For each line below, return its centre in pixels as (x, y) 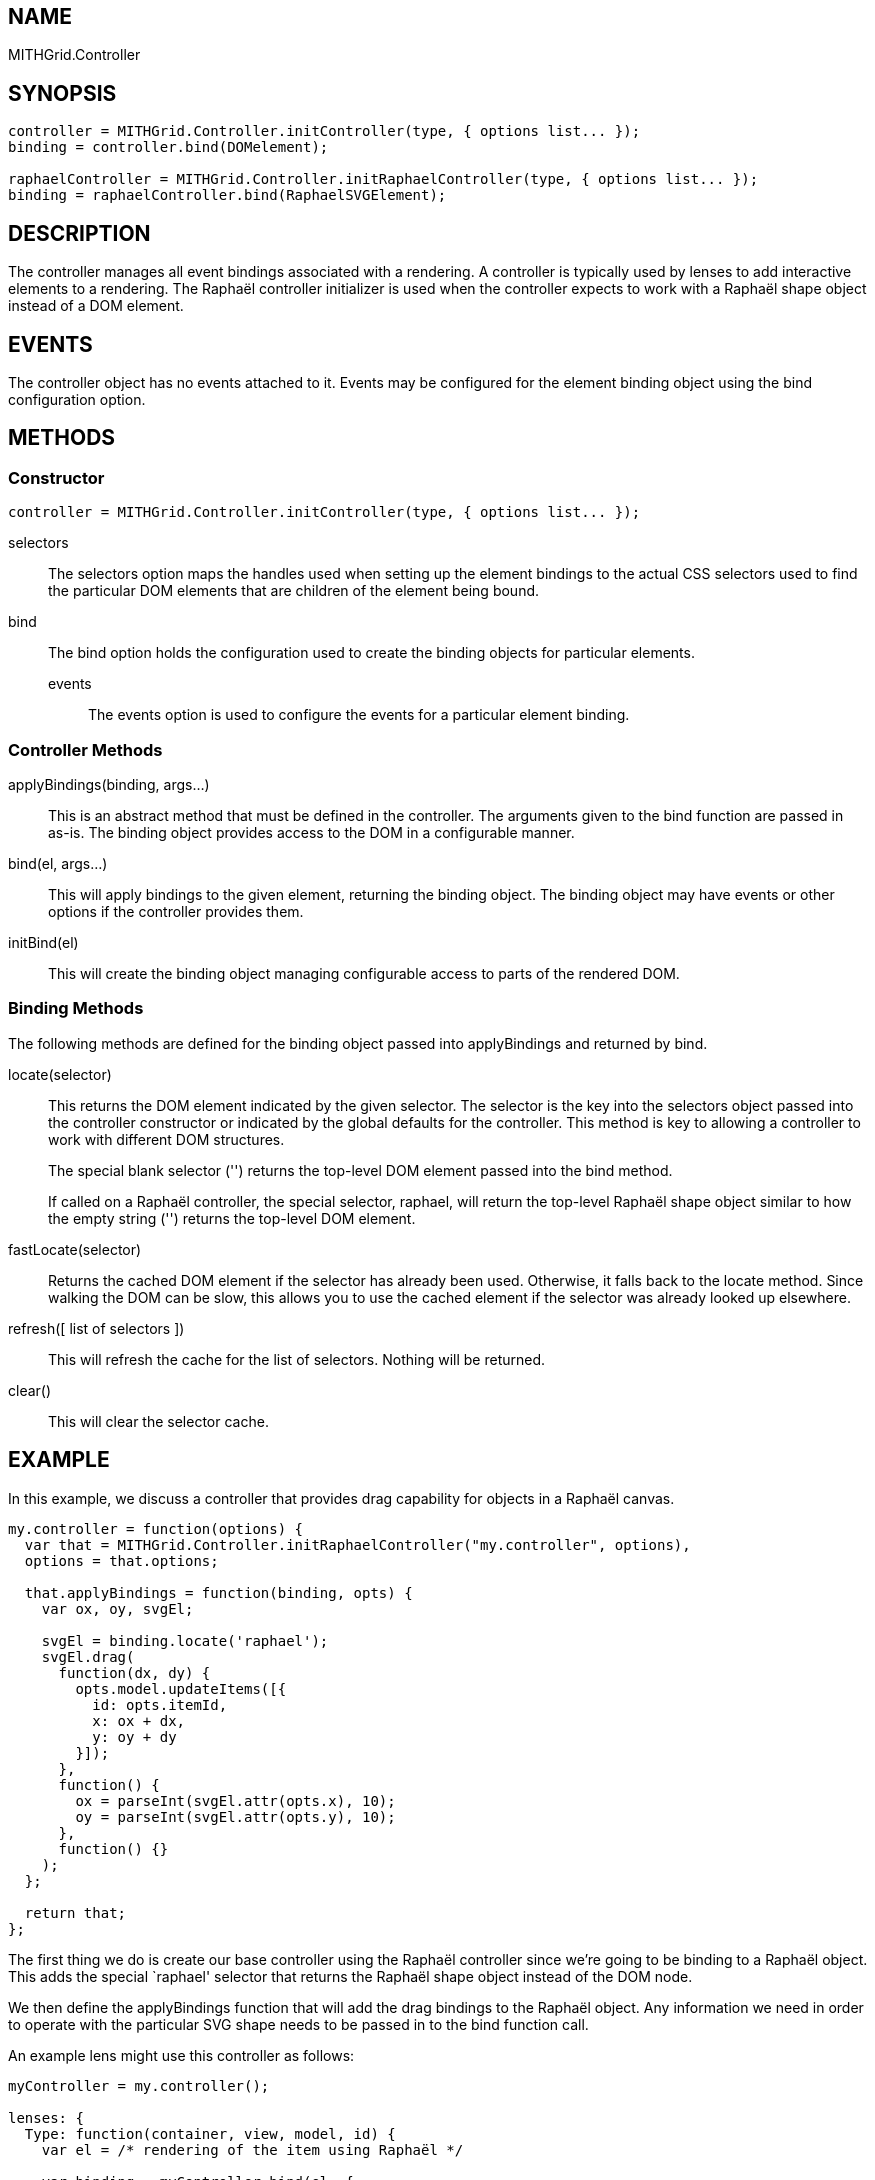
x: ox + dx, (139, 1720)
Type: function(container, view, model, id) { (210, 2133)
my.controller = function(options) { (156, 1528)
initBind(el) (43, 942)
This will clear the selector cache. (158, 1421)
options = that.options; (121, 1560)
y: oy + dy (134, 1736)
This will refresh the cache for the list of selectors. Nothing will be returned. (297, 1359)
